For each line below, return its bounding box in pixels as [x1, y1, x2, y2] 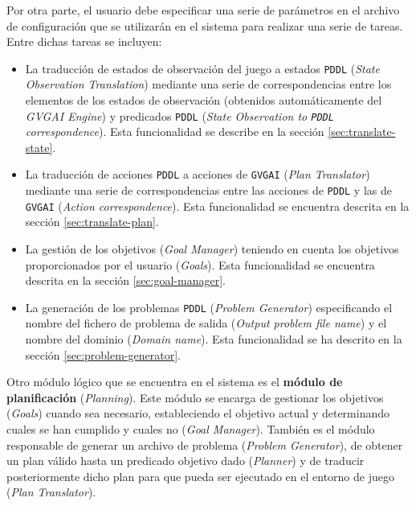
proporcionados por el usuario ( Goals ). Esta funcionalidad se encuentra [25, 256, 375, 273]
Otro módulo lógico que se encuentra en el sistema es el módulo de [6, 373, 343, 390]
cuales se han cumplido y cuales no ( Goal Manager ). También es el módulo [6, 421, 375, 438]
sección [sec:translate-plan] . [25, 213, 159, 230]
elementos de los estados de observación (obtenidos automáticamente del [25, 92, 382, 109]
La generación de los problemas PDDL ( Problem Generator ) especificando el [25, 298, 393, 315]
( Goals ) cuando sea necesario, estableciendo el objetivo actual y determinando [6, 405, 389, 422]
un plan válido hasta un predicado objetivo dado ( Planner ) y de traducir [6, 452, 365, 469]
